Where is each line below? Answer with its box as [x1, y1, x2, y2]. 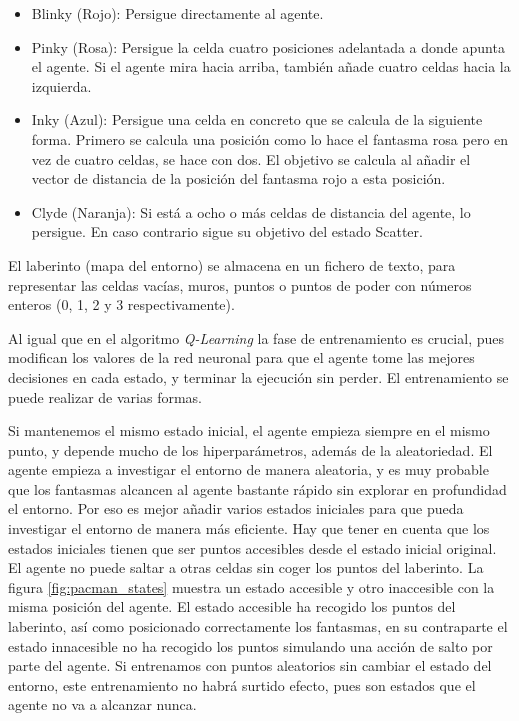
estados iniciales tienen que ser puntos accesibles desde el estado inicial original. [8, 537, 497, 558]
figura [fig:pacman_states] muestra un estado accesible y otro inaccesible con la [8, 576, 495, 597]
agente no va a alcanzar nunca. [8, 694, 197, 715]
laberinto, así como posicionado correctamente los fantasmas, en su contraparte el [8, 616, 508, 637]
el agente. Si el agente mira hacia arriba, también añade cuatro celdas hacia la [31, 56, 511, 77]
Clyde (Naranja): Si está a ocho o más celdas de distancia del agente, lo [31, 201, 471, 222]
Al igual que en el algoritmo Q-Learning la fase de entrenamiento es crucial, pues [8, 327, 504, 348]
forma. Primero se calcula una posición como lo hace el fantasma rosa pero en [31, 128, 509, 149]
